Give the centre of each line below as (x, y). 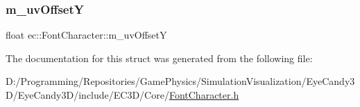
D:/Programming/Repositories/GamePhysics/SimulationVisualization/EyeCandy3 (180, 81)
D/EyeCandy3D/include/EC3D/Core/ (87, 95)
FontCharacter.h (204, 95)
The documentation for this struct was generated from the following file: (159, 58)
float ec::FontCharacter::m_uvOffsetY (86, 35)
